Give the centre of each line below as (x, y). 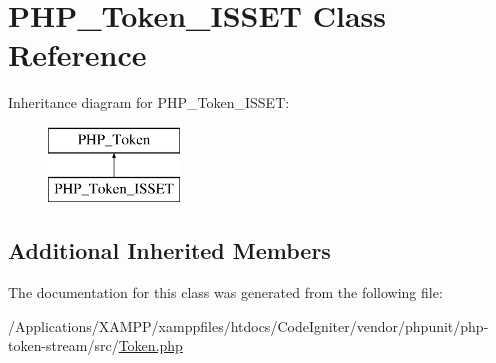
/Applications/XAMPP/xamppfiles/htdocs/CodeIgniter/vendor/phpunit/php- (248, 325)
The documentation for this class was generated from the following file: (225, 292)
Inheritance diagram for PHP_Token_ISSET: (149, 102)
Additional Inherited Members (169, 250)
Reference (77, 54)
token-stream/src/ (63, 345)
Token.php (150, 345)
